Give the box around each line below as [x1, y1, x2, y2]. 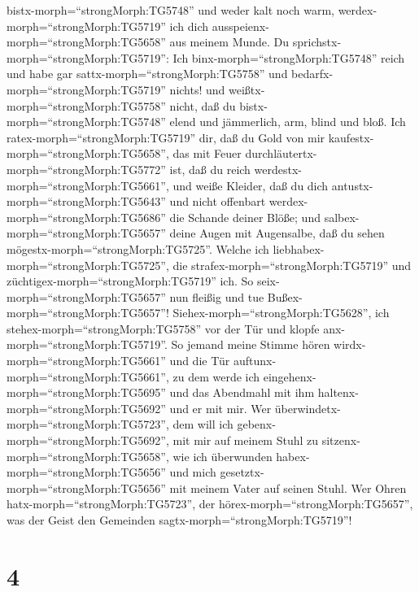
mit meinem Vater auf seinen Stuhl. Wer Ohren [169, 479, 407, 496]
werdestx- [254, 160, 302, 177]
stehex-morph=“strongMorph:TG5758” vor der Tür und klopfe [7, 320, 320, 337]
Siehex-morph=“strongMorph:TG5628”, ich [172, 304, 390, 321]
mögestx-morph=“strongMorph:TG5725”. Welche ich [7, 240, 269, 257]
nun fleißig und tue [169, 288, 264, 305]
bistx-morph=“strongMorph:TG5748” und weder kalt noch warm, [7, 2, 334, 18]
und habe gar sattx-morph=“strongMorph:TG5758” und [7, 65, 288, 82]
